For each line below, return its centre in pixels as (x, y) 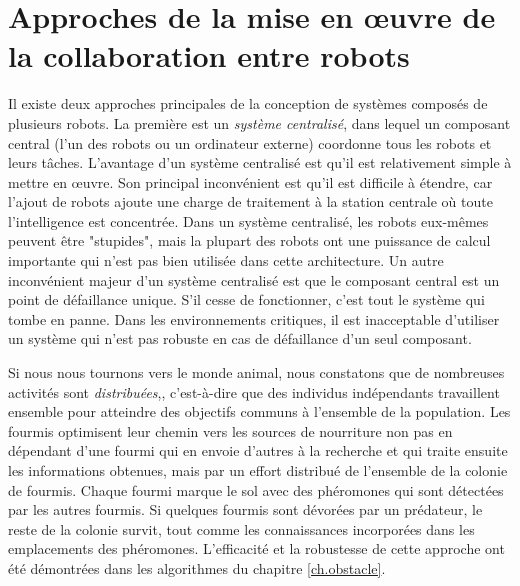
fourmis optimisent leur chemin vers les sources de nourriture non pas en (230, 430)
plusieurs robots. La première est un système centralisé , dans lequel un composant (259, 122)
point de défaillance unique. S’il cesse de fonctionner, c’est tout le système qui (246, 299)
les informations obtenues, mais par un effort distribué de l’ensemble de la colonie (258, 470)
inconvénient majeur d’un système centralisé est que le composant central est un (254, 279)
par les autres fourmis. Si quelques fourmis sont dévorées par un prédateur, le (245, 509)
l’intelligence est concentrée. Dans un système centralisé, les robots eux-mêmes (248, 220)
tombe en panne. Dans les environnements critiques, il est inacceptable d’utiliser (254, 318)
